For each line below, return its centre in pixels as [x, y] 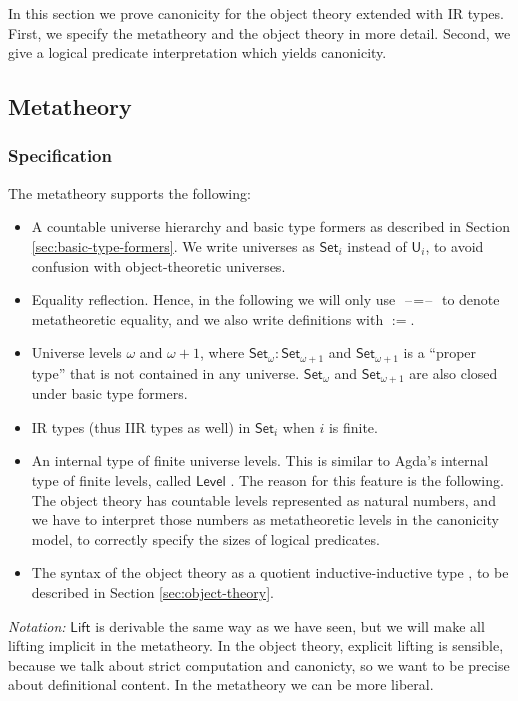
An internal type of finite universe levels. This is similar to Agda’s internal [260, 460]
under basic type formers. [109, 393]
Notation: [37, 625]
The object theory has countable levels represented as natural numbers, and [263, 499]
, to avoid [454, 245]
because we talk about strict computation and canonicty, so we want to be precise [259, 664]
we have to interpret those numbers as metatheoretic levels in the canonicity [265, 519]
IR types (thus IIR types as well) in [141, 426]
